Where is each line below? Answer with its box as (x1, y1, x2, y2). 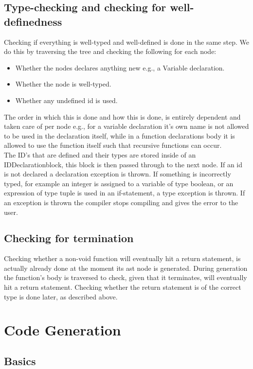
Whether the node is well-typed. (15, 79, 111, 89)
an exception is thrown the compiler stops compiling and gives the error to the (4, 197, 238, 207)
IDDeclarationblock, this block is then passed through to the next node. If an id (4, 159, 243, 169)
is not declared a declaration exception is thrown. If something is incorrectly (4, 169, 231, 179)
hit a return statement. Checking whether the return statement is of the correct (4, 282, 241, 292)
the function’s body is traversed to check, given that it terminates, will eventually (4, 272, 247, 282)
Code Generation (4, 320, 121, 340)
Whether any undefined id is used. (15, 95, 118, 105)
